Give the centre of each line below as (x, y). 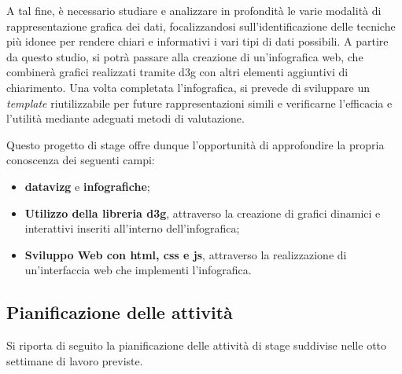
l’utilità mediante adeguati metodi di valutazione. (125, 118)
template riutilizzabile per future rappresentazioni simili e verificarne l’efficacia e (199, 103)
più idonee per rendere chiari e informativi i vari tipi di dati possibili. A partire (197, 41)
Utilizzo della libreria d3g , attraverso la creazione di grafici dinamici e (203, 213)
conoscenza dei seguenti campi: (81, 160)
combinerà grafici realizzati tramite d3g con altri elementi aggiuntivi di (177, 72)
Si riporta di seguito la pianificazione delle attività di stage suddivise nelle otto (197, 345)
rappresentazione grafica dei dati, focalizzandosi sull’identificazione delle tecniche (201, 26)
